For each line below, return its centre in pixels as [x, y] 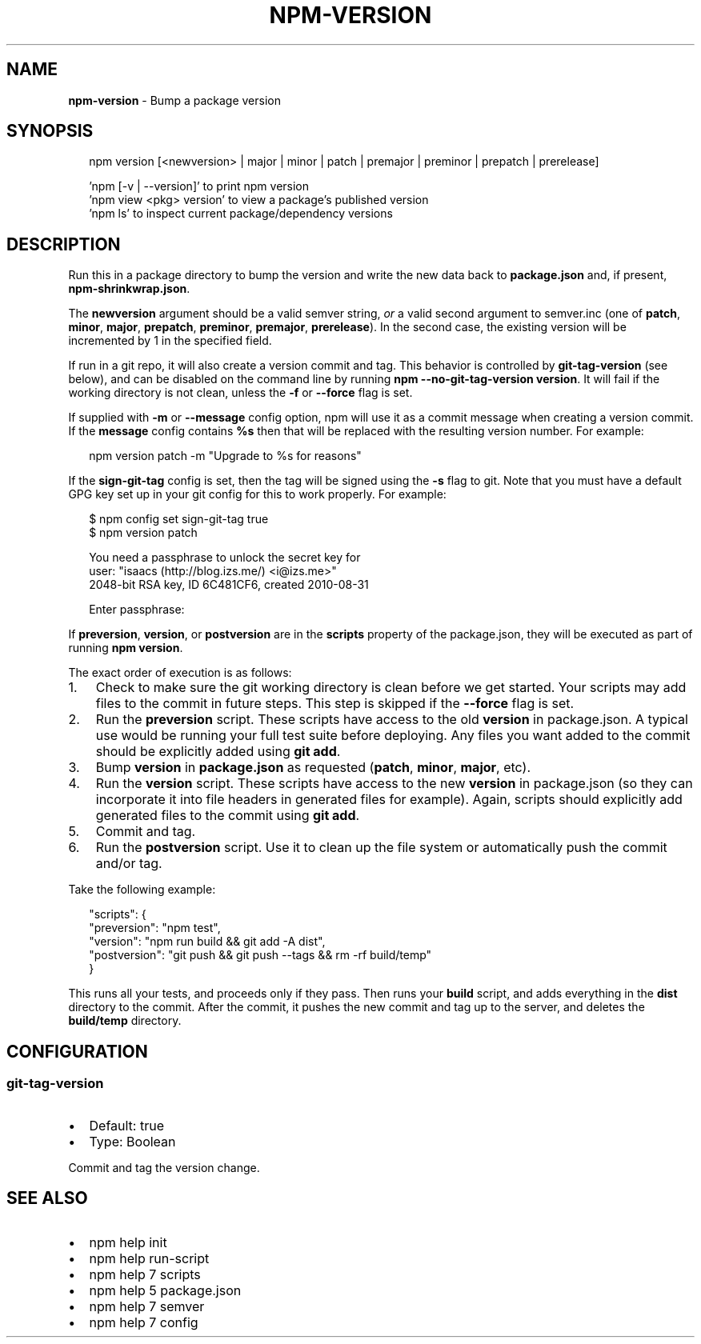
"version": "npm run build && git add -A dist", [207, 942]
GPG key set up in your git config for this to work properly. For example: [257, 494]
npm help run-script [149, 1259]
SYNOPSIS [50, 131]
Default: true [127, 1125]
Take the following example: [142, 890]
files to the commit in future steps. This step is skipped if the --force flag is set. [335, 704]
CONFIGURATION [77, 1051]
